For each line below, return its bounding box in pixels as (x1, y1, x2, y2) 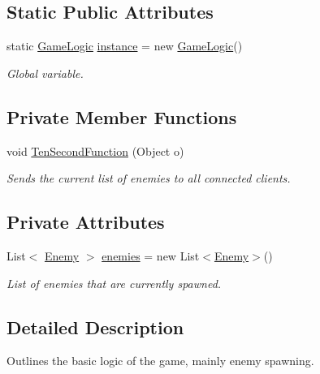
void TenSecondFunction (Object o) (6, 142, 184, 159)
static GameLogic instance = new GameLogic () (6, 37, 243, 54)
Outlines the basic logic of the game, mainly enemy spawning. (6, 352, 314, 369)
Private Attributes (6, 209, 165, 234)
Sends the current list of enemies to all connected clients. (6, 170, 291, 187)
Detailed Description (6, 314, 184, 339)
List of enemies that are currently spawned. (6, 274, 222, 291)
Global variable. (6, 64, 84, 81)
